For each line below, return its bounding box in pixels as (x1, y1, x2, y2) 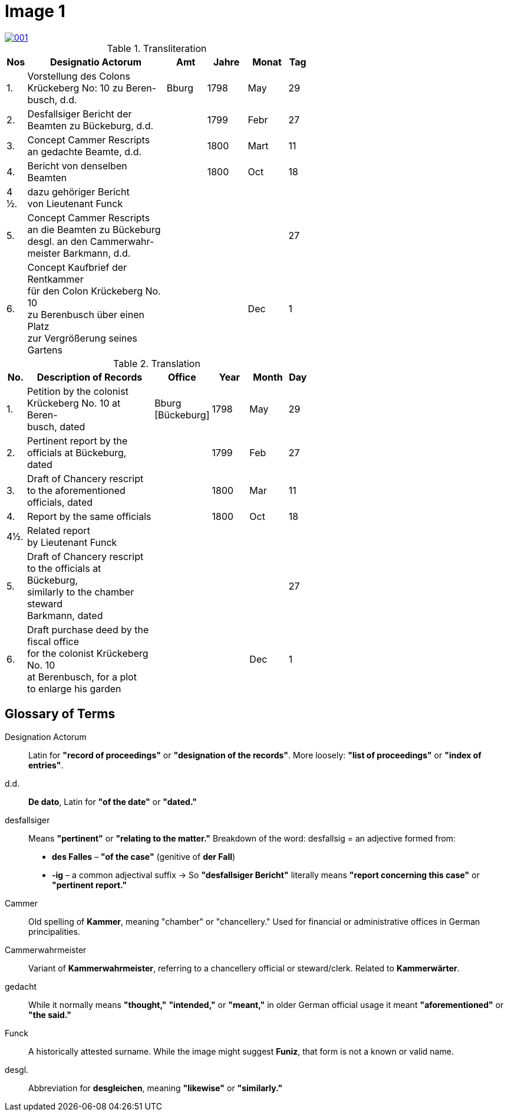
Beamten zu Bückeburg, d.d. (27, 119, 154, 132)
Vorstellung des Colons (27, 70, 130, 82)
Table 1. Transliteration (107, 42, 207, 54)
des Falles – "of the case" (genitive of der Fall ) (52, 851, 236, 862)
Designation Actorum (5, 731, 87, 742)
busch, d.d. (27, 93, 77, 106)
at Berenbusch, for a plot (27, 670, 137, 683)
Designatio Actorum (50, 55, 142, 68)
